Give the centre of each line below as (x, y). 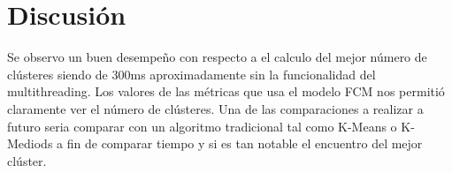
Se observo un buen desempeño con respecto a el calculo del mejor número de (217, 57)
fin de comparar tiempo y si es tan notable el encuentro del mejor (245, 143)
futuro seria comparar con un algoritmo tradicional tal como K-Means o (202, 126)
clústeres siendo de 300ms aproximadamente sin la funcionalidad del (192, 74)
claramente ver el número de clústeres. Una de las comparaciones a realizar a (215, 108)
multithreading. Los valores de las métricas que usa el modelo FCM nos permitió (226, 91)
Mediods (30, 143)
